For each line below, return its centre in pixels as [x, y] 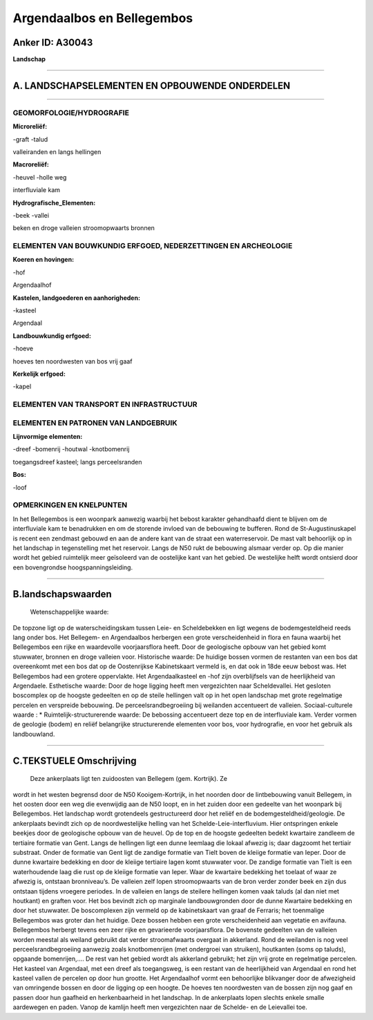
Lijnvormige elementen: [48, 437]
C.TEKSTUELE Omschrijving [75, 761]
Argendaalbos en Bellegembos [103, 18]
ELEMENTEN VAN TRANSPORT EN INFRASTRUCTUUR [105, 404]
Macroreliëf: [31, 164]
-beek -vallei [31, 215]
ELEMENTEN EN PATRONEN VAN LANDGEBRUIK [95, 423]
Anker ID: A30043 [53, 42]
